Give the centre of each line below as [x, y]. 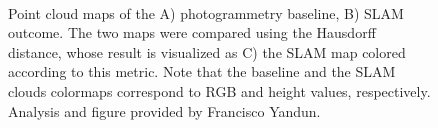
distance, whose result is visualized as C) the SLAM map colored [207, 51]
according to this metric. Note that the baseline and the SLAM [202, 71]
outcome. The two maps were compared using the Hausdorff [192, 32]
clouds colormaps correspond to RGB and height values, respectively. [219, 90]
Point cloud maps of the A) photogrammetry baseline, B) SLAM [206, 12]
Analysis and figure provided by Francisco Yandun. [164, 110]
